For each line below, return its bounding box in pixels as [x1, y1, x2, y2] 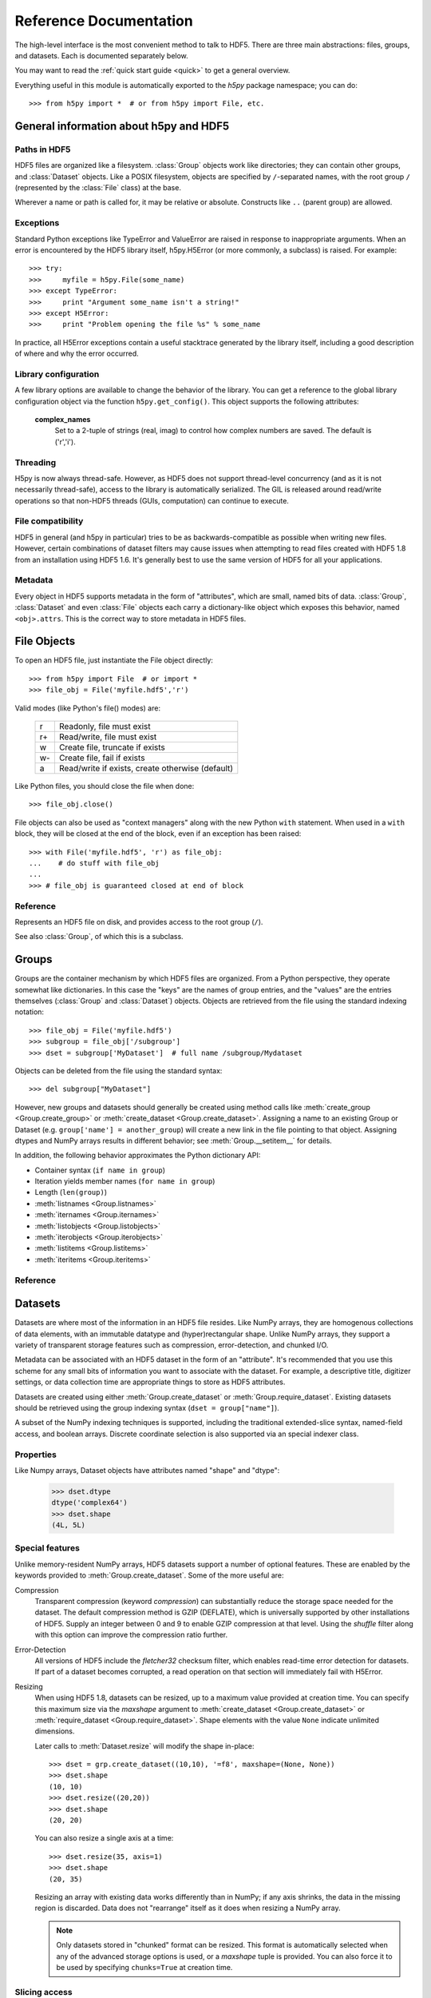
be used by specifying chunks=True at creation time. [56, 1962, 233, 1972]
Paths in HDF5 [14, 144, 71, 155]
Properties [14, 1449, 57, 1460]
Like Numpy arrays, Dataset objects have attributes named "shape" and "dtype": [14, 1465, 280, 1475]
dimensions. [34, 1726, 75, 1736]
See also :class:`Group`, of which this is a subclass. [14, 932, 184, 941]
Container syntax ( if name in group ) [34, 1165, 166, 1175]
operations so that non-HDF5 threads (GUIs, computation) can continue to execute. [14, 496, 289, 505]
